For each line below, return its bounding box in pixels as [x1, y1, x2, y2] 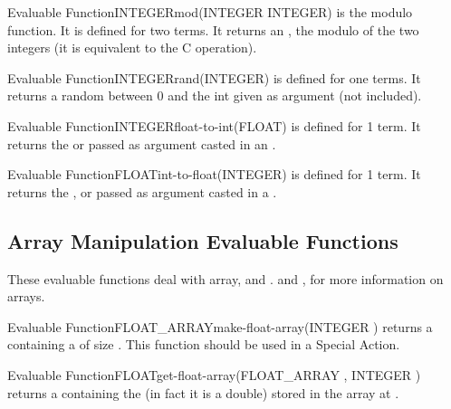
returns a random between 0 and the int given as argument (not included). [7, 86, 422, 105]
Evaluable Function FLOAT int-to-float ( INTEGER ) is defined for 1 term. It [7, 165, 421, 184]
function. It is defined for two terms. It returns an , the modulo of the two [7, 20, 419, 39]
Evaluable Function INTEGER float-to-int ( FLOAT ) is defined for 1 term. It [7, 116, 421, 135]
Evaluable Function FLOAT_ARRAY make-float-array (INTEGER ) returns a [7, 317, 433, 336]
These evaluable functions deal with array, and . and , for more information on [7, 269, 444, 288]
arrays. [7, 287, 45, 306]
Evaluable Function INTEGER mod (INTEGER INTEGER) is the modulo [7, 3, 413, 21]
